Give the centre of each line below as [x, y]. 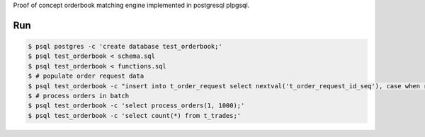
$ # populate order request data [86, 76]
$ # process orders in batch [79, 96]
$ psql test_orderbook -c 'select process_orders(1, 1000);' [136, 106]
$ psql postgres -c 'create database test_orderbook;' [125, 46]
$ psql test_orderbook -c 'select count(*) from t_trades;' [135, 115]
